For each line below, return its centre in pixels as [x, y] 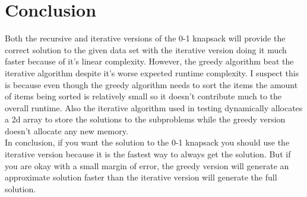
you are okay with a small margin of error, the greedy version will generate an [147, 165]
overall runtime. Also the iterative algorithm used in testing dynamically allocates [154, 107]
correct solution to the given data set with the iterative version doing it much [146, 49]
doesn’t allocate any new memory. [67, 130]
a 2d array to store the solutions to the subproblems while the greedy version [145, 119]
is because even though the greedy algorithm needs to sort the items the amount [151, 84]
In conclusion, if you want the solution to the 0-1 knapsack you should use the [147, 142]
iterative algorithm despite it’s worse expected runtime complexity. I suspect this [152, 72]
